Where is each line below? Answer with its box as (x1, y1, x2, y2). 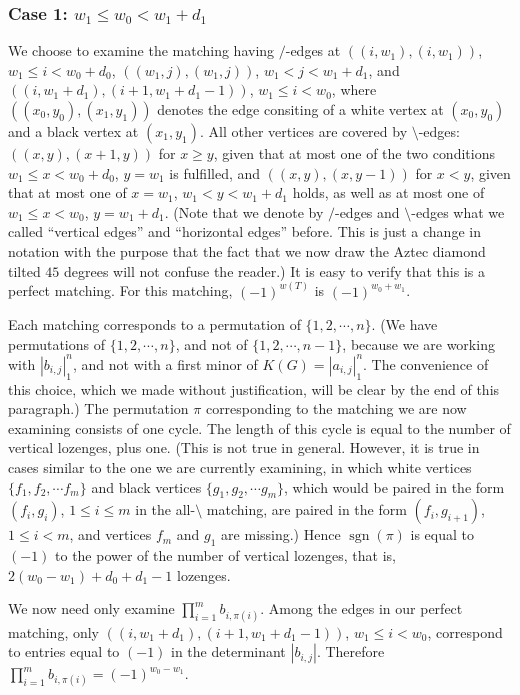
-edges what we (411, 201, 505, 222)
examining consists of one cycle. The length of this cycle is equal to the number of (8, 417, 511, 438)
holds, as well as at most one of (292, 182, 485, 203)
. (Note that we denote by (164, 201, 324, 222)
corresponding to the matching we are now (205, 398, 467, 419)
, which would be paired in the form (284, 476, 505, 497)
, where (331, 79, 377, 100)
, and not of (175, 333, 248, 354)
